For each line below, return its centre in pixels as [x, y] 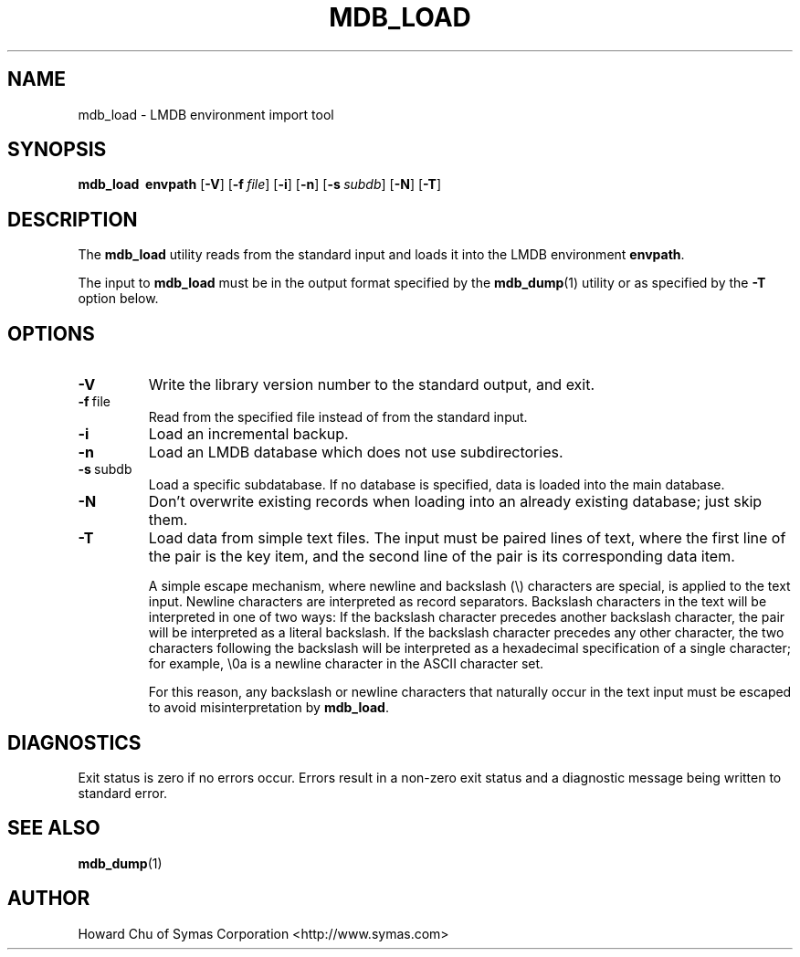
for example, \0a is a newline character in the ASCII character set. [346, 664]
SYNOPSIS [57, 150]
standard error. [123, 793]
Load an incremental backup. [248, 434]
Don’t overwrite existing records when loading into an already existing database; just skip [455, 502]
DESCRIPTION [73, 219]
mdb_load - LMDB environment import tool [206, 114]
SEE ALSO [54, 828]
